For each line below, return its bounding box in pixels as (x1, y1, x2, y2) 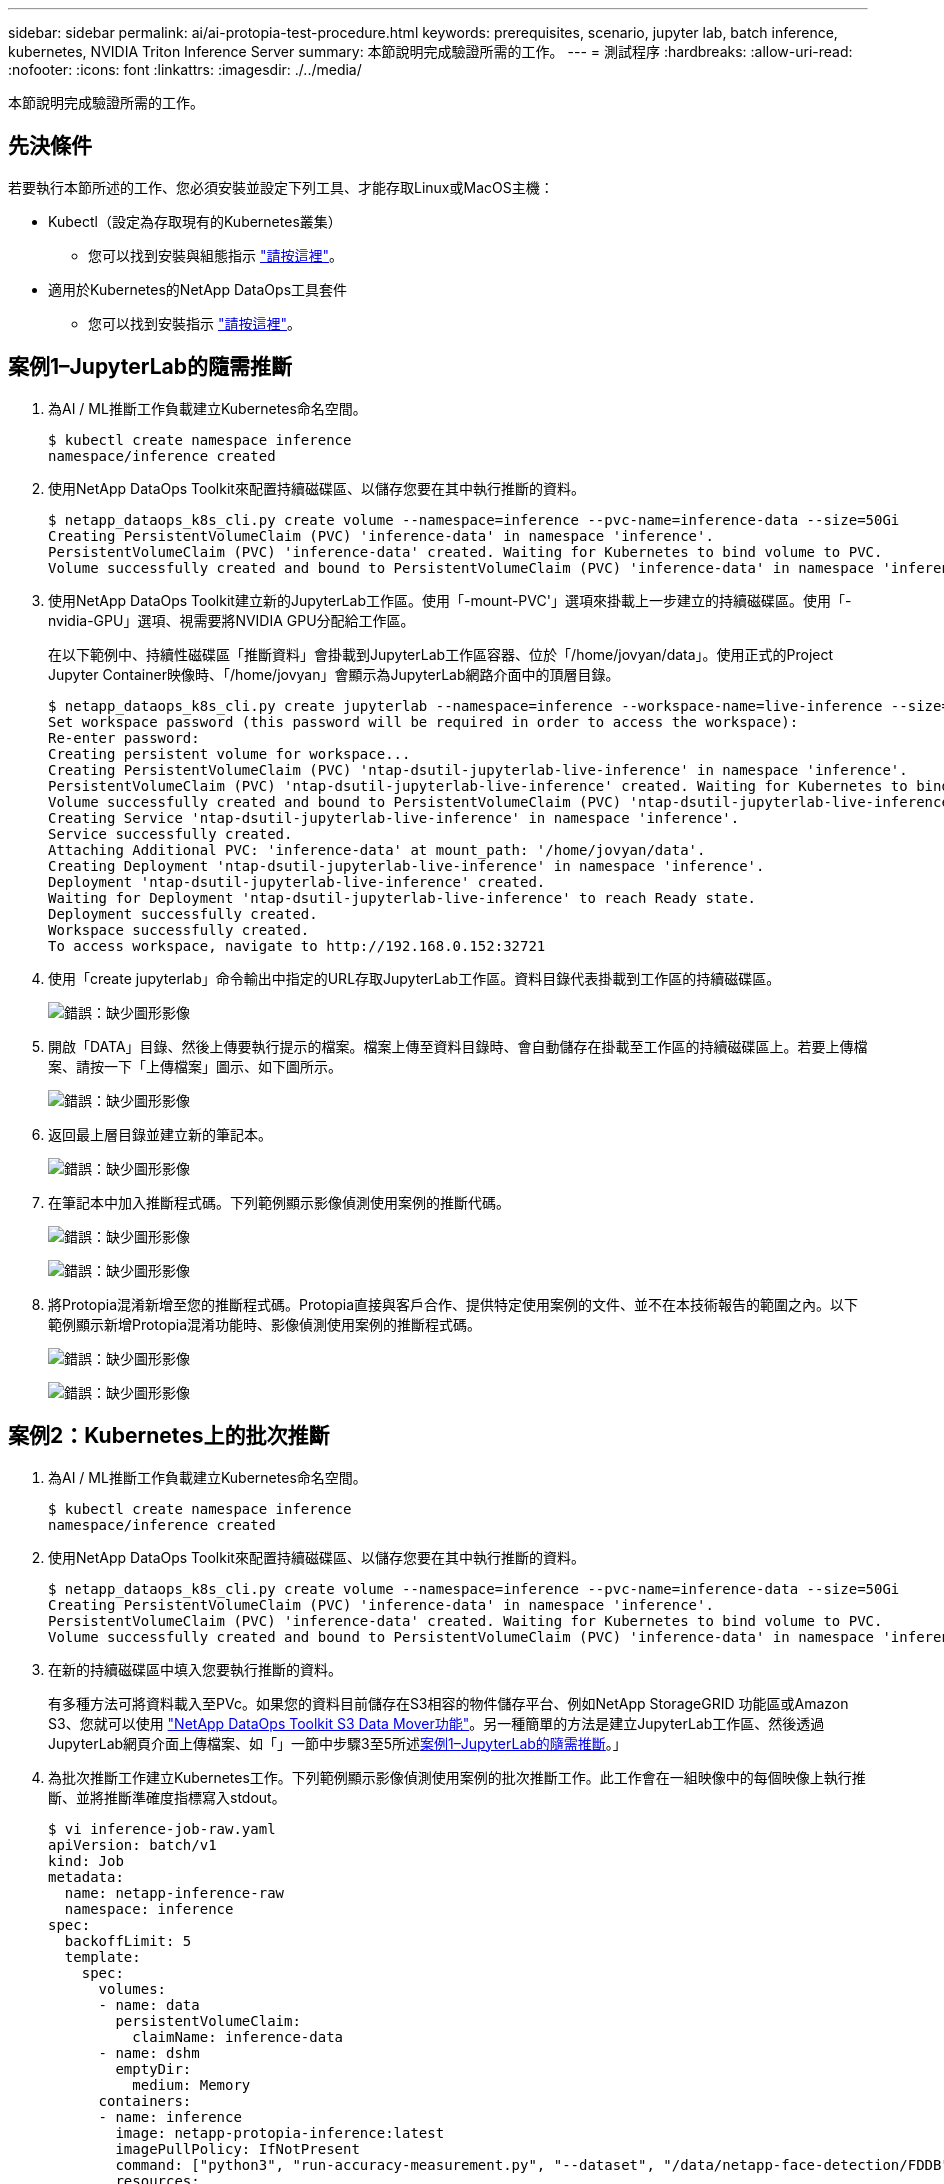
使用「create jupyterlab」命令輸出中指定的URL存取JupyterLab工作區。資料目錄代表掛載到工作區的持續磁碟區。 (48, 969, 781, 987)
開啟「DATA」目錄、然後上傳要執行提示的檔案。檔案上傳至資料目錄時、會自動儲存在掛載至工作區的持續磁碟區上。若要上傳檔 (48, 1037, 868, 1055)
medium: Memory (132, 2076, 251, 2093)
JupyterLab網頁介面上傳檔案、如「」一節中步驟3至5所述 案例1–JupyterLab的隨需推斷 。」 (48, 1734, 627, 1752)
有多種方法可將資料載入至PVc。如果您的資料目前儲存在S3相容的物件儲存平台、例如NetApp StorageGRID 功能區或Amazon (48, 1694, 849, 1712)
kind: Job (48, 1852, 124, 1869)
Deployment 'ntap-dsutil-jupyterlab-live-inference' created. (48, 873, 546, 890)
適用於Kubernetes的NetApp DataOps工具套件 (48, 280, 348, 298)
